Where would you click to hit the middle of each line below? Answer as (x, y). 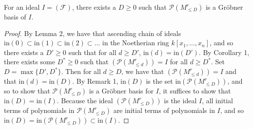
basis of (15, 17)
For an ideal (22, 7)
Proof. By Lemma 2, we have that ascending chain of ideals (93, 33)
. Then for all (81, 71)
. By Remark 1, (95, 81)
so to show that (27, 91)
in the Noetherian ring (136, 43)
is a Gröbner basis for (121, 91)
